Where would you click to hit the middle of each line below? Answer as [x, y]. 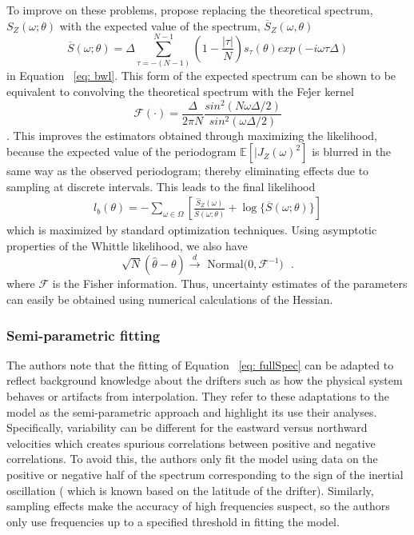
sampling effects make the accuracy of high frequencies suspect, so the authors [198, 506]
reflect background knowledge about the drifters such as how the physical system [205, 380]
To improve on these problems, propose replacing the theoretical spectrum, [190, 10]
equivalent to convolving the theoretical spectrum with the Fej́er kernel [180, 91]
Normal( [228, 265]
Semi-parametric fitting [84, 335]
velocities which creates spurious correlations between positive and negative [191, 443]
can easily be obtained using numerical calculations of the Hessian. [170, 299]
